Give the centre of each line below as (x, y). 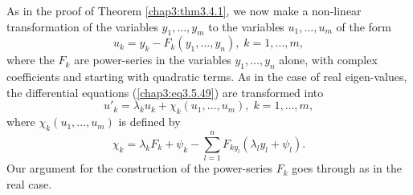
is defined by (149, 122)
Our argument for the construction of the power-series (140, 168)
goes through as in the (347, 168)
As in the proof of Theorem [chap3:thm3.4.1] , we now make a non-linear (184, 10)
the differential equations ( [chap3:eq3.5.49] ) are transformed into (165, 92)
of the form (364, 26)
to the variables (246, 26)
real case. (29, 183)
